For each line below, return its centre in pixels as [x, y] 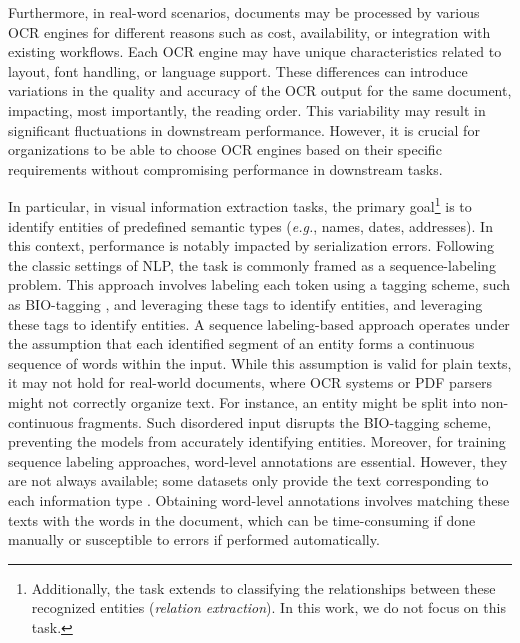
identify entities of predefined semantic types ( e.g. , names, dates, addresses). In [250, 225]
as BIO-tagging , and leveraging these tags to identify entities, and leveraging [245, 303]
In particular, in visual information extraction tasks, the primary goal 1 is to [240, 204]
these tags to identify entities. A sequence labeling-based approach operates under [259, 323]
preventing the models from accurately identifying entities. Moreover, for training [257, 441]
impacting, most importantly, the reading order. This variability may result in [247, 109]
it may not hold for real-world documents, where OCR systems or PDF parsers [250, 382]
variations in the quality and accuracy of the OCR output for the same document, [260, 90]
